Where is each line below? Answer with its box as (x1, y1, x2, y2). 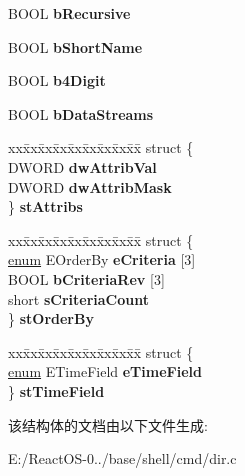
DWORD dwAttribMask (8, 176, 172, 197)
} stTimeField (8, 380, 105, 401)
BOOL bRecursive (8, 3, 131, 23)
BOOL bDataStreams (8, 103, 154, 124)
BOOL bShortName (8, 36, 143, 57)
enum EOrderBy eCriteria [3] (8, 249, 196, 270)
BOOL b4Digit (8, 70, 106, 91)
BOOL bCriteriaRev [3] (8, 268, 165, 289)
